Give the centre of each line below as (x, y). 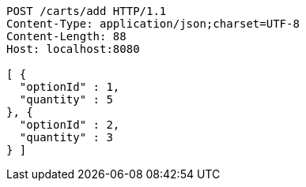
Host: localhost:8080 (73, 49)
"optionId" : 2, (70, 125)
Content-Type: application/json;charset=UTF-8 (153, 24)
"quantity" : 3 (66, 137)
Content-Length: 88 (66, 36)
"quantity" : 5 (66, 99)
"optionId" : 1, (70, 87)
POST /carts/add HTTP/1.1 (87, 11)
